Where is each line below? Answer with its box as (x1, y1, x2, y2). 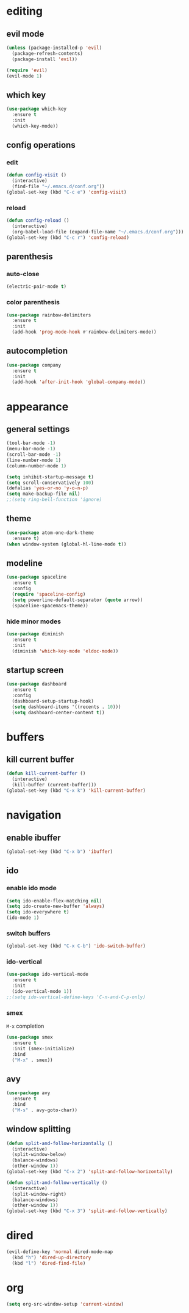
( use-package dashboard (6, 681, 67, 687)
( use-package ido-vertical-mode (6, 971, 88, 978)
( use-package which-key (6, 106, 67, 112)
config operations (6, 140, 76, 150)
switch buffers (6, 929, 51, 937)
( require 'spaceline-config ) (12, 591, 86, 597)
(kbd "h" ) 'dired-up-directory (12, 1254, 91, 1260)
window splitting (6, 1124, 71, 1135)
